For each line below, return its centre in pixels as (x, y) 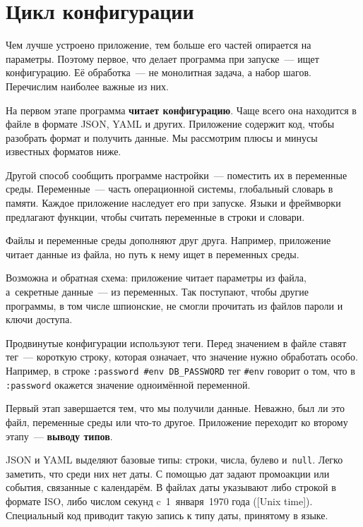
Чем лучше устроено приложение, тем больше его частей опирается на (159, 45)
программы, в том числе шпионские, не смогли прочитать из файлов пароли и (174, 305)
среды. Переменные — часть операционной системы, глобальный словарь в (169, 189)
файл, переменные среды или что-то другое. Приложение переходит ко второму (177, 422)
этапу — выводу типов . (59, 436)
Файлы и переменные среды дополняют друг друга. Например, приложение (168, 240)
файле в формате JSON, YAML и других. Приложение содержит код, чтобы (170, 124)
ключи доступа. (39, 319)
